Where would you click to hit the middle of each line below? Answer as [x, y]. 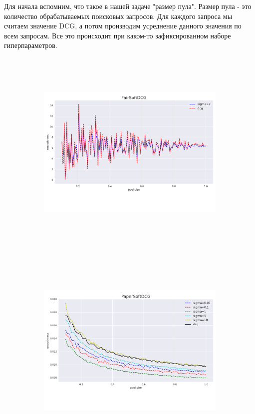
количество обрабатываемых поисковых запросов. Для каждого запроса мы [118, 16]
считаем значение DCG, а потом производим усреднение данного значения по [123, 26]
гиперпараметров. [31, 45]
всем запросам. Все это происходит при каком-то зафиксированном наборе [118, 35]
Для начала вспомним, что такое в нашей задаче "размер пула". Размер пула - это [128, 6]
